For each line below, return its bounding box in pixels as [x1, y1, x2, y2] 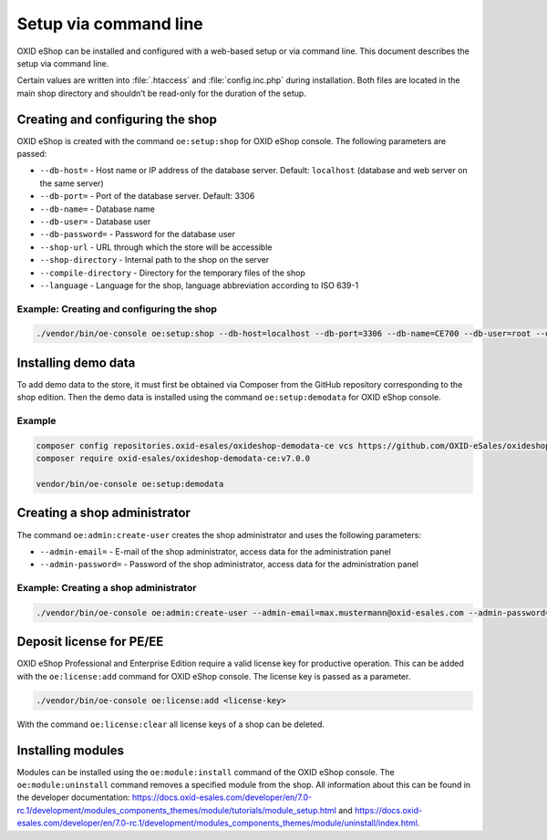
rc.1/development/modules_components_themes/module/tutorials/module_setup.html [16, 804, 337, 815]
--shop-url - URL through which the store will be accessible [39, 242, 273, 253]
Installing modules [16, 742, 125, 758]
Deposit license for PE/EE [16, 634, 164, 649]
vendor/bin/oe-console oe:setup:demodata [36, 479, 224, 490]
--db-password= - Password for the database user [39, 229, 236, 240]
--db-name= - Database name [39, 203, 155, 214]
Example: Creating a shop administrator [16, 582, 197, 595]
